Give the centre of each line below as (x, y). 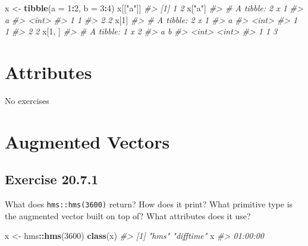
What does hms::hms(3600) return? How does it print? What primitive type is (149, 204)
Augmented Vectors (87, 141)
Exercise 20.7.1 (52, 179)
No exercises (27, 100)
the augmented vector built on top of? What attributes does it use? (128, 215)
